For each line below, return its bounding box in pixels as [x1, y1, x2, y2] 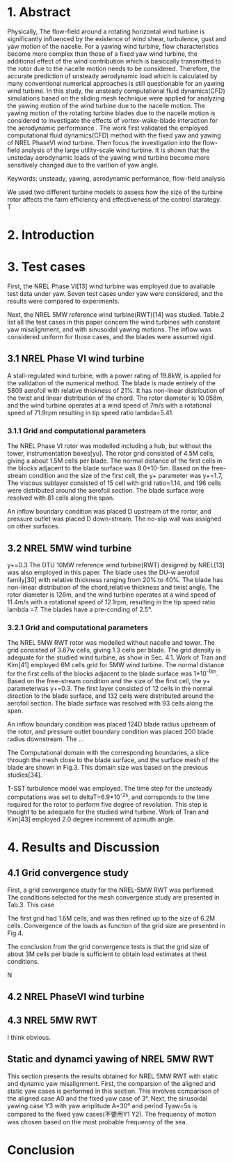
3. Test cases [7, 259, 86, 275]
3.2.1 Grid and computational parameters [7, 623, 148, 632]
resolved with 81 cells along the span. [7, 493, 115, 502]
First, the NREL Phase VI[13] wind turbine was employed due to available [7, 282, 216, 290]
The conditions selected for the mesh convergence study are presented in [7, 893, 220, 901]
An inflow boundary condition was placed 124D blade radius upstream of [7, 720, 216, 728]
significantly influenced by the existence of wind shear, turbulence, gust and [7, 34, 227, 43]
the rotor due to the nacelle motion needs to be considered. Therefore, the [7, 64, 220, 73]
